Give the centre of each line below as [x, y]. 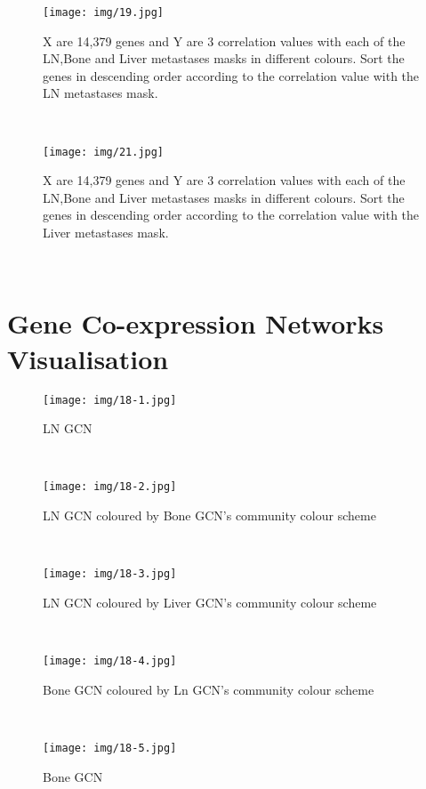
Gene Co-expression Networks [196, 323]
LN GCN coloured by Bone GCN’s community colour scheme [209, 515]
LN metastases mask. [100, 93]
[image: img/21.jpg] [104, 152]
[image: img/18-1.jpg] [110, 400]
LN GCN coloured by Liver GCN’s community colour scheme [210, 602]
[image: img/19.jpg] [104, 12]
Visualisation [88, 358]
